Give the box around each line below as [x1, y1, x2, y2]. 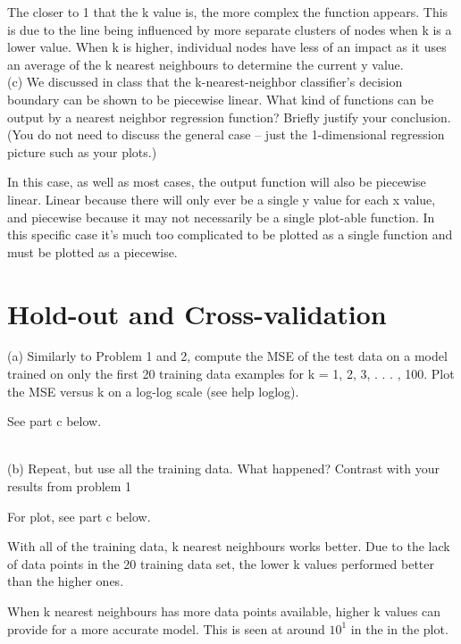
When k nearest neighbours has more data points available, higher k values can [7, 601, 441, 620]
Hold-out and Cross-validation [7, 295, 387, 331]
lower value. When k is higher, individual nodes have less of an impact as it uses [7, 38, 447, 56]
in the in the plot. [350, 619, 448, 638]
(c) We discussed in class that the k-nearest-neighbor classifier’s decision [7, 72, 403, 91]
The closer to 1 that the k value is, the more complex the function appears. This [7, 3, 448, 21]
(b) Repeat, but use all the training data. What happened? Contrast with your [7, 459, 440, 478]
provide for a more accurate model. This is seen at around [7, 619, 325, 638]
